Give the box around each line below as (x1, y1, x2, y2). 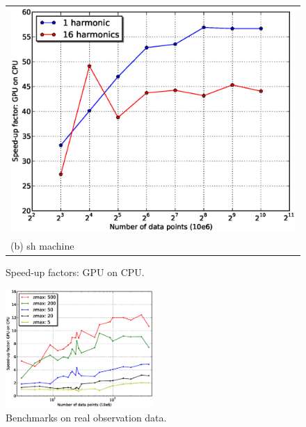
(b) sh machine (10, 239, 74, 253)
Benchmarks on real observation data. (6, 410, 167, 424)
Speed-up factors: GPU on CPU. (6, 265, 145, 280)
